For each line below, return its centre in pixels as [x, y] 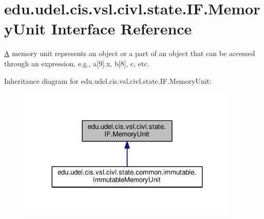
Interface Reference [121, 29]
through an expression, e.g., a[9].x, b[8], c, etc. [77, 63]
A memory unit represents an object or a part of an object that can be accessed [130, 53]
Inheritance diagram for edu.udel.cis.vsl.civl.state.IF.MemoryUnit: [108, 80]
